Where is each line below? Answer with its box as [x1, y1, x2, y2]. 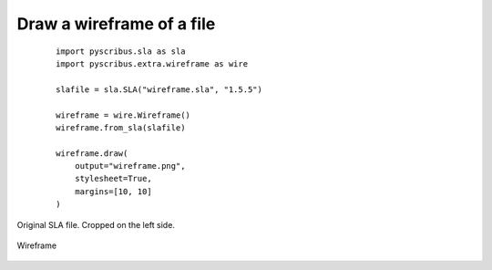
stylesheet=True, [74, 173, 152, 184]
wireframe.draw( [56, 148, 128, 159]
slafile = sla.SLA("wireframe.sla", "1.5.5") [56, 84, 263, 95]
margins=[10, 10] [74, 186, 152, 196]
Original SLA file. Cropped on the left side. [16, 219, 175, 230]
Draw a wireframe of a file [16, 14, 216, 34]
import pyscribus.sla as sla [56, 46, 186, 57]
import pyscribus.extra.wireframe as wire [56, 58, 249, 68]
